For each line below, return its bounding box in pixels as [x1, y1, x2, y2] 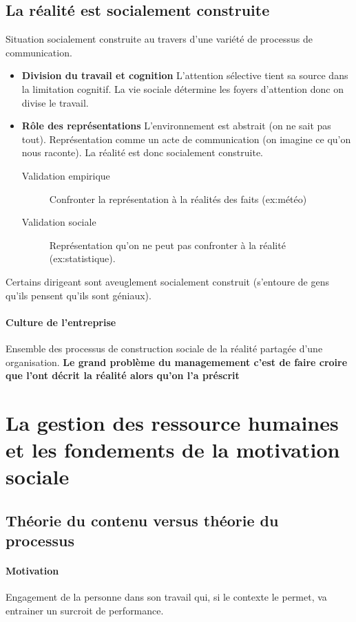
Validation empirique [21, 168, 110, 182]
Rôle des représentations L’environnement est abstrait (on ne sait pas [21, 118, 331, 133]
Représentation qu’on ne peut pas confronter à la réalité [49, 237, 286, 252]
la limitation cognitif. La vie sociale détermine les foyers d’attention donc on [21, 81, 344, 96]
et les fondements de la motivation [6, 436, 340, 464]
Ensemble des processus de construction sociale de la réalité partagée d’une [6, 341, 323, 355]
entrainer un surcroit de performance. [6, 603, 164, 617]
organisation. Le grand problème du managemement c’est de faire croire [6, 354, 348, 369]
